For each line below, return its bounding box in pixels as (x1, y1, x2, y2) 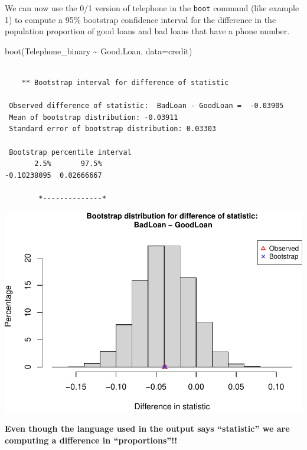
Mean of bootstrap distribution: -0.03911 (9, 113, 178, 122)
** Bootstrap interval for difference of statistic (21, 79, 229, 87)
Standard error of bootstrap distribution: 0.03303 (9, 125, 216, 133)
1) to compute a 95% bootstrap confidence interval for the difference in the (5, 13, 276, 25)
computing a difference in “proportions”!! (5, 433, 178, 446)
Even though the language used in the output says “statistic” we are (5, 422, 290, 435)
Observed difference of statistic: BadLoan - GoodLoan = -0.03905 (9, 102, 284, 110)
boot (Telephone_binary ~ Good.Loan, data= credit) (5, 44, 192, 57)
